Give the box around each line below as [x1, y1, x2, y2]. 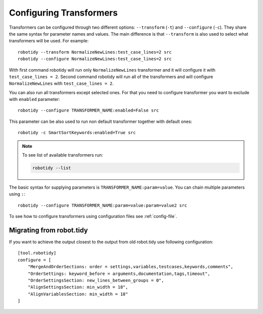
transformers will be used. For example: [9, 38, 89, 44]
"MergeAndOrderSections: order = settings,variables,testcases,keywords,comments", [27, 264, 234, 270]
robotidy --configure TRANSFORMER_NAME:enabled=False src [18, 108, 159, 113]
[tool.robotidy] [18, 250, 56, 256]
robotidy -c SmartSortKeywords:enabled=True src [18, 130, 136, 136]
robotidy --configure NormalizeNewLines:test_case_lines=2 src [18, 56, 172, 62]
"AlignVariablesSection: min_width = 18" [27, 291, 129, 297]
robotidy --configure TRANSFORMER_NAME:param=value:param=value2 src [18, 202, 188, 208]
